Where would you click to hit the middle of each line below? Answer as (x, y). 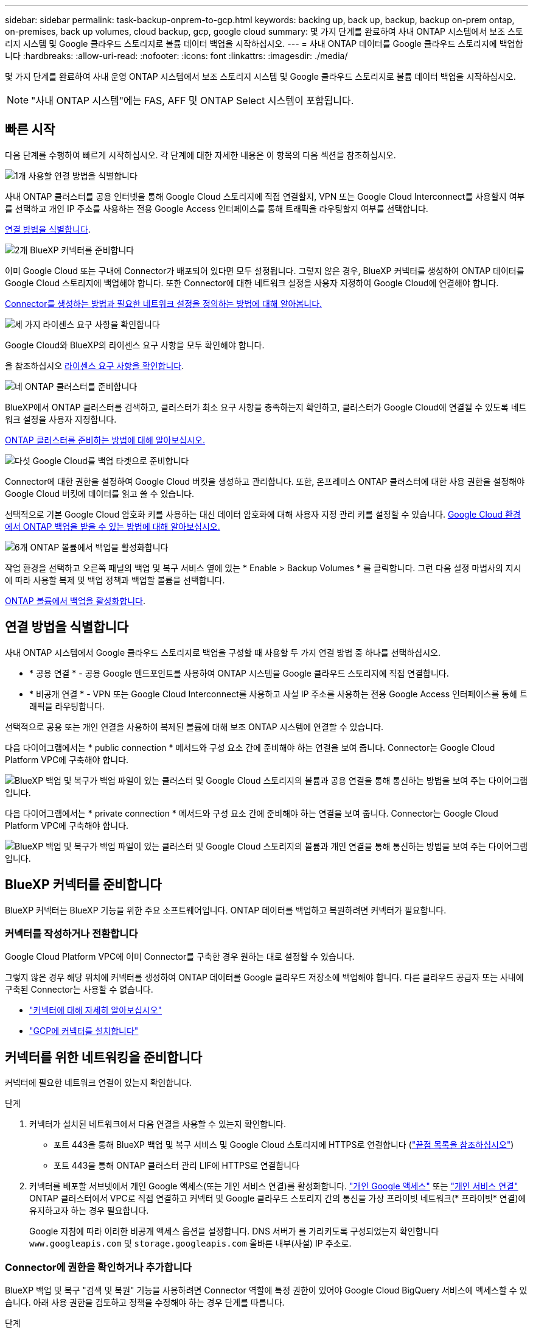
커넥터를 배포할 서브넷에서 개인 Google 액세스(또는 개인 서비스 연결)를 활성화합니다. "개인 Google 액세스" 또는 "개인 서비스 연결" (274, 1186)
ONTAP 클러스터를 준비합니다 (81, 386)
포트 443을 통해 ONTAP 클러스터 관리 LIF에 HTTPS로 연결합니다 (177, 1166)
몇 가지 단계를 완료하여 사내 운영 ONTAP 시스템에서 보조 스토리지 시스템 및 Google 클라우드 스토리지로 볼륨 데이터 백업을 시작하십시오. (260, 76)
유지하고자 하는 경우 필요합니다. (89, 1211)
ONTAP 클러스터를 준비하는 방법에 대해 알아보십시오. (105, 440)
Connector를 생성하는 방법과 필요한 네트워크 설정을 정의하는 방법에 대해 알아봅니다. (164, 303)
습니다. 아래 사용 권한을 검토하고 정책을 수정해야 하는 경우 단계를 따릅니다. (145, 1302)
